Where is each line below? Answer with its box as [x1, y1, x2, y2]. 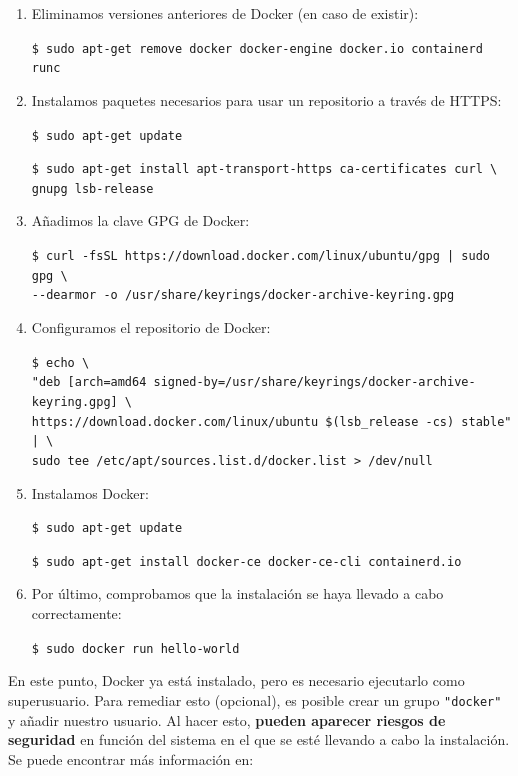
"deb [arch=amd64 [31, 375, 147, 390]
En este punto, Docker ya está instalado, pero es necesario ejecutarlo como [8, 670, 465, 691]
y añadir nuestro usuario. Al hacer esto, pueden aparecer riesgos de [8, 709, 446, 730]
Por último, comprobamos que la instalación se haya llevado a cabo [31, 583, 444, 604]
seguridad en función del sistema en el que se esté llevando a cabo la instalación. [8, 729, 510, 750]
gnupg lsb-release [31, 181, 154, 196]
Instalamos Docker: [31, 482, 149, 503]
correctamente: [31, 603, 122, 624]
